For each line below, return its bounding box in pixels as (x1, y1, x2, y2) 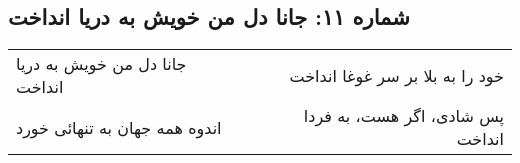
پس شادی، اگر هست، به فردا (303, 104, 504, 128)
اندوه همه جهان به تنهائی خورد (16, 115, 222, 139)
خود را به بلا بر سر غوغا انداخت (289, 63, 504, 87)
